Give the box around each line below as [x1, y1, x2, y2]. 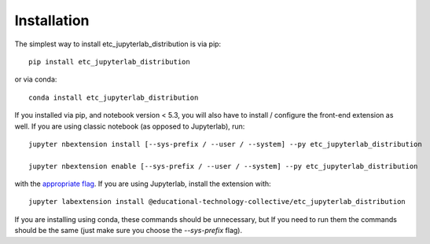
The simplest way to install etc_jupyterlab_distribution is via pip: [14, 39, 222, 49]
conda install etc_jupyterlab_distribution [28, 93, 199, 102]
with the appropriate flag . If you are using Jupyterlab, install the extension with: [14, 179, 271, 188]
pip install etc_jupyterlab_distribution [28, 57, 190, 66]
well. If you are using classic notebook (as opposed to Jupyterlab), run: [14, 122, 245, 131]
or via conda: [14, 75, 57, 84]
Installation [14, 12, 90, 29]
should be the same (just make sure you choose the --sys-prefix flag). [14, 226, 243, 235]
